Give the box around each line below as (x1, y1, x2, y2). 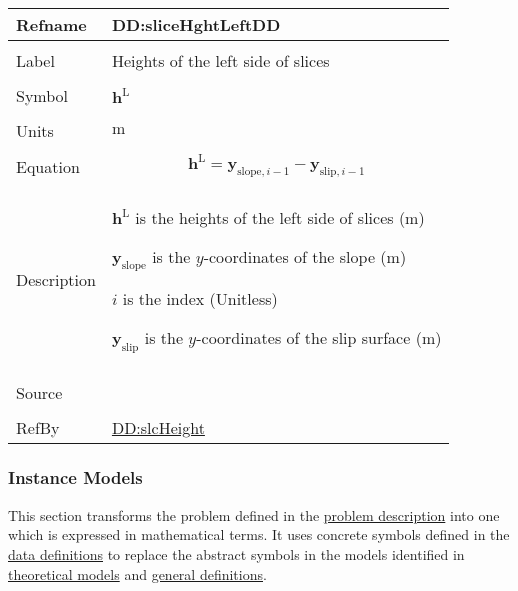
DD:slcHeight (111, 415, 205, 439)
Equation (16, 154, 80, 178)
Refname (16, 13, 87, 36)
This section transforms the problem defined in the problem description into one (8, 504, 500, 525)
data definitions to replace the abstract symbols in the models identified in (8, 543, 465, 564)
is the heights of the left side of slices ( (135, 206, 406, 230)
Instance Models (8, 465, 143, 490)
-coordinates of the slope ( (203, 245, 387, 269)
